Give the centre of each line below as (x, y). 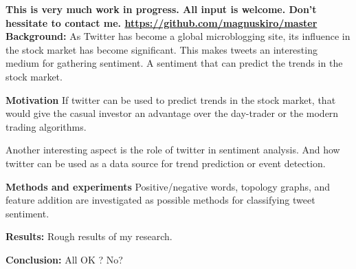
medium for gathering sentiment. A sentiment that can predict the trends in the (174, 63)
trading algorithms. (46, 126)
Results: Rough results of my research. (89, 236)
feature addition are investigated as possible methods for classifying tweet (160, 200)
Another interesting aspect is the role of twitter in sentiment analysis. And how (173, 150)
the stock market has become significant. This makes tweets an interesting (162, 49)
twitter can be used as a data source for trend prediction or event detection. (166, 163)
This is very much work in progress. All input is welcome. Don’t (161, 9)
